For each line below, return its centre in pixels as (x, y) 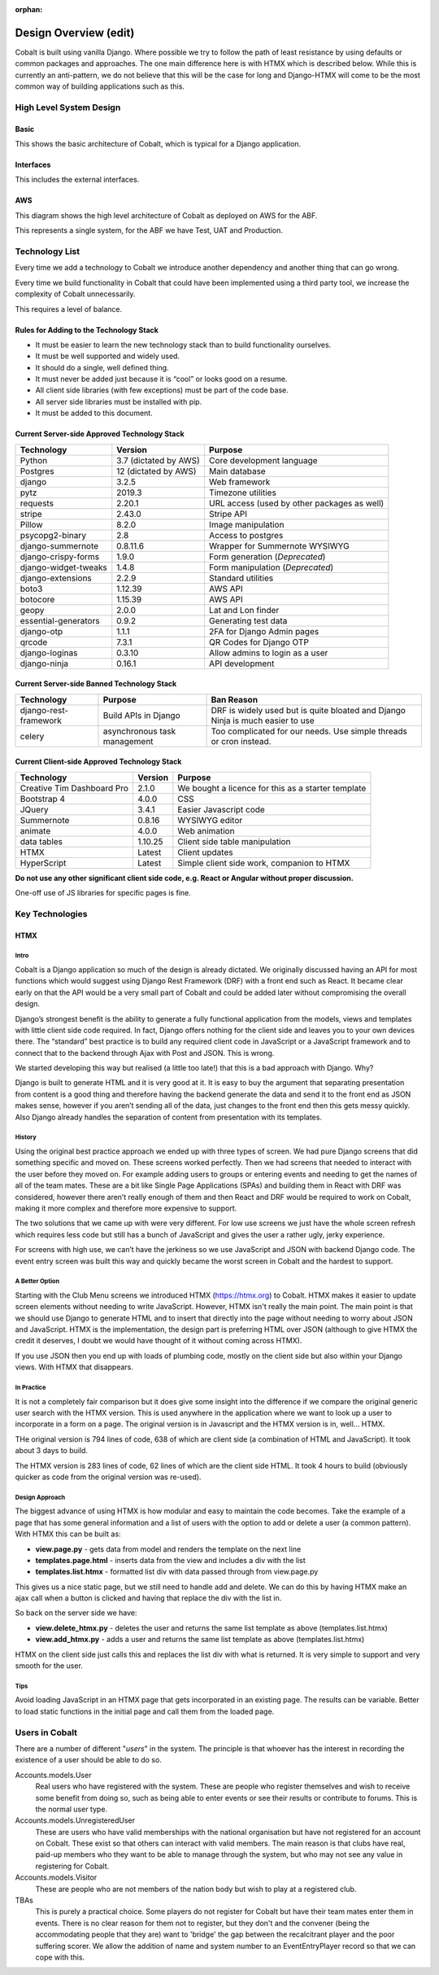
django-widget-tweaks (63, 567)
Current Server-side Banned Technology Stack (96, 684)
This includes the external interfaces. (77, 180)
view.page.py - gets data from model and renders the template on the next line (168, 1549)
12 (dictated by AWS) (156, 471)
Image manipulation (246, 524)
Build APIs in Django (141, 715)
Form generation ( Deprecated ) (267, 556)
